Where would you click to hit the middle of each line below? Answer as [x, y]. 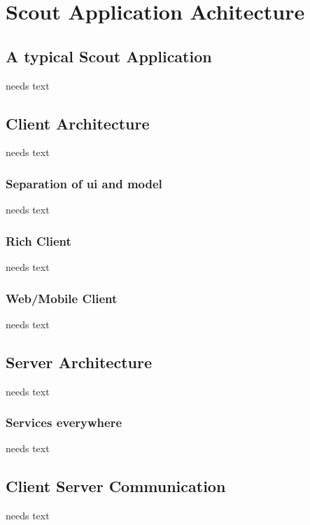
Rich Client [38, 240]
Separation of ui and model [84, 183]
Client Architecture [78, 123]
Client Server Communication [116, 486]
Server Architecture [79, 362]
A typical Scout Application [109, 56]
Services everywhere [64, 422]
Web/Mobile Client [62, 298]
